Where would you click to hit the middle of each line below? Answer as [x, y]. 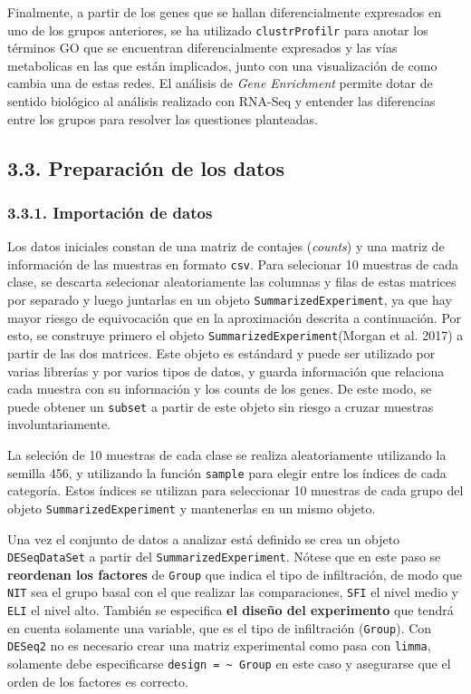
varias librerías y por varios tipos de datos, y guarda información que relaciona [226, 371]
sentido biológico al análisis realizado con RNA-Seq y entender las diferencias [221, 101]
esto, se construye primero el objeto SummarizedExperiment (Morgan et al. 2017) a [235, 335]
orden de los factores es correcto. [98, 681]
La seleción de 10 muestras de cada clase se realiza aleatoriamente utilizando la [227, 455]
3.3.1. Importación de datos [110, 212]
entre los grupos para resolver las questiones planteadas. [163, 118]
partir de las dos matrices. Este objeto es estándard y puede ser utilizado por [221, 352]
